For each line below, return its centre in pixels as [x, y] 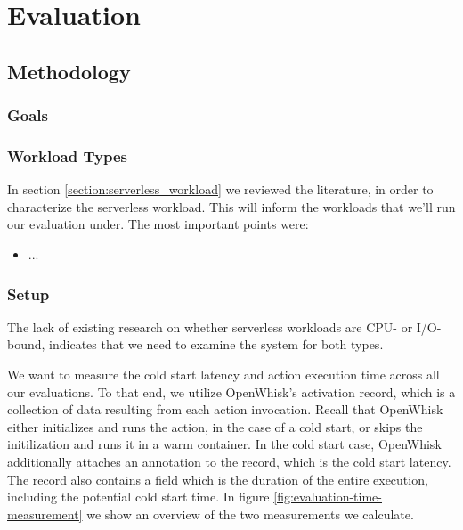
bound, [26, 344]
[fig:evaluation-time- [328, 497]
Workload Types [67, 155]
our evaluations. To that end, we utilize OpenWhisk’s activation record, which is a [231, 391]
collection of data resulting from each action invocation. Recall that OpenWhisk [225, 409]
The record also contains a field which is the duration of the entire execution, [218, 479]
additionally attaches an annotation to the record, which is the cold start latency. [229, 461]
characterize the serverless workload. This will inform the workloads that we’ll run [231, 206]
